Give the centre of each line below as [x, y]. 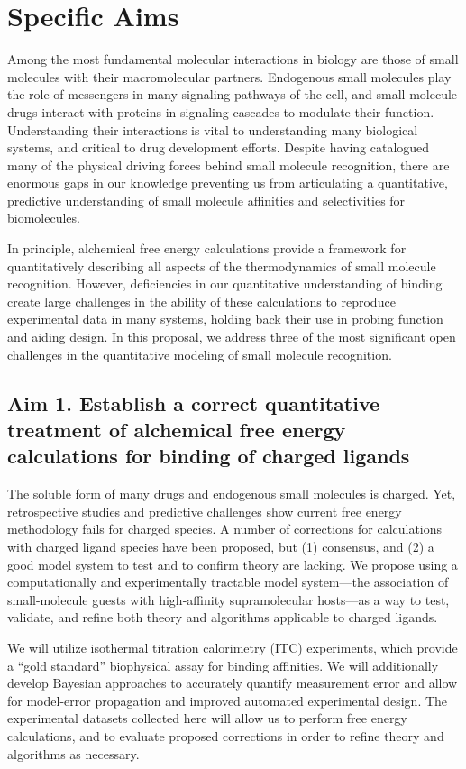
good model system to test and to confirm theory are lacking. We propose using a [233, 564]
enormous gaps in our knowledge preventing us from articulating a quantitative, [228, 183]
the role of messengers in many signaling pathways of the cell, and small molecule [233, 94]
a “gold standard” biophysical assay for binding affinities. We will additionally [223, 665]
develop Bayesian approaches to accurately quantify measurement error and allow [233, 683]
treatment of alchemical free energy [177, 429]
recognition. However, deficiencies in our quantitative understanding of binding [225, 284]
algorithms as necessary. [73, 753]
